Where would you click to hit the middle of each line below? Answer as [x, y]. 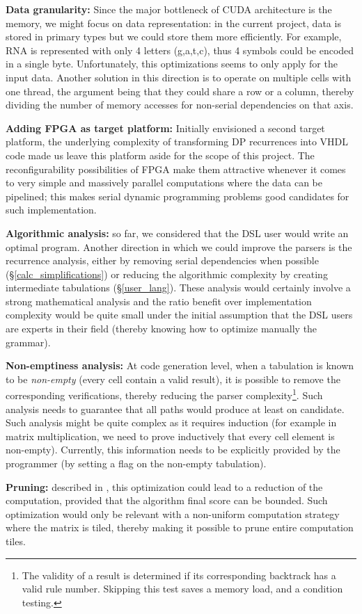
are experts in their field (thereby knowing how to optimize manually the [162, 329]
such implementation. [51, 210]
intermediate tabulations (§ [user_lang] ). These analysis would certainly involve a [178, 288]
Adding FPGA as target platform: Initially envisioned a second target [165, 128]
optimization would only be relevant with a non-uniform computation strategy [173, 514]
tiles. [16, 541]
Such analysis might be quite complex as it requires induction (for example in [171, 422]
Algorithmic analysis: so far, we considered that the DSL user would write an [177, 233]
